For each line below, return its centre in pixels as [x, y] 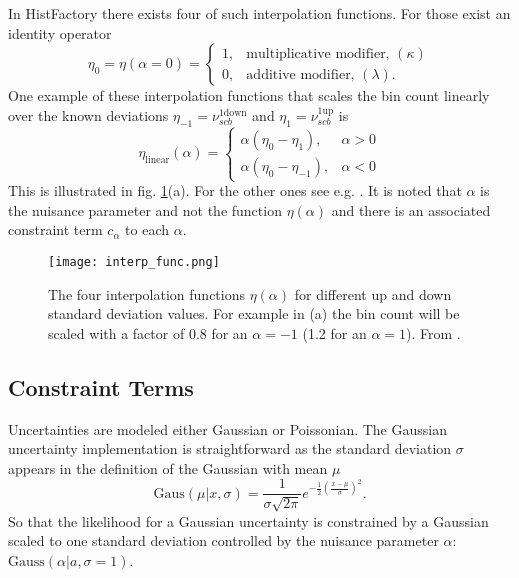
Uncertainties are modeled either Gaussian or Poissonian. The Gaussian [227, 428]
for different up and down [373, 293]
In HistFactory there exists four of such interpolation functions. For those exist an [259, 13]
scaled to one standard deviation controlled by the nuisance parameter [223, 540]
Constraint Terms [101, 386]
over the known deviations [88, 114]
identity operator [60, 32]
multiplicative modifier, [318, 53]
